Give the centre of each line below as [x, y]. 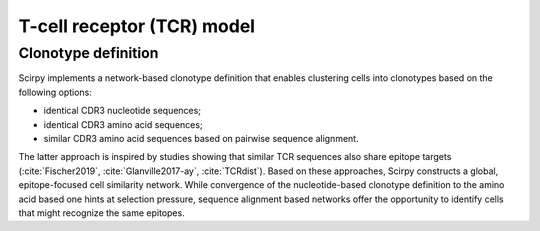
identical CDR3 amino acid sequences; [123, 124]
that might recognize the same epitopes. [101, 212]
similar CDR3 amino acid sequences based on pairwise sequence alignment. [201, 138]
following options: [55, 92]
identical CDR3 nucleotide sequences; [122, 111]
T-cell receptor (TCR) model [136, 26]
